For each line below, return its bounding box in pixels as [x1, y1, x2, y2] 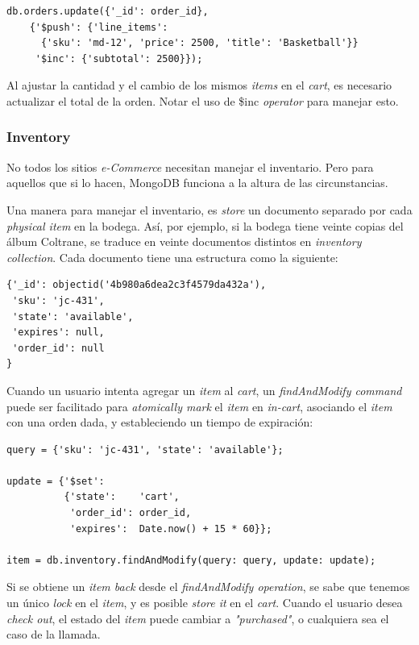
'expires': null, [12, 327, 105, 339]
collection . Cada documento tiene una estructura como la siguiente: [6, 248, 338, 265]
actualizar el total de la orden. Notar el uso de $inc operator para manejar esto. [6, 92, 399, 109]
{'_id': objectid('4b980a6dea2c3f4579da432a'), [6, 279, 267, 291]
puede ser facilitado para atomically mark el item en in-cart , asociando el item [6, 397, 392, 414]
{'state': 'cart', [64, 491, 180, 503]
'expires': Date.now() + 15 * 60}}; [69, 522, 272, 535]
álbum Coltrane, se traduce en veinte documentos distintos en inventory [6, 233, 362, 250]
